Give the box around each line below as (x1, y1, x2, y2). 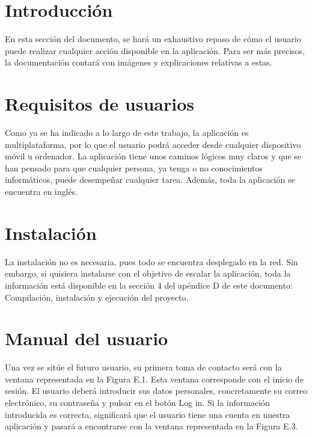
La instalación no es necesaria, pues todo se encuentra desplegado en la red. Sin (5, 255, 298, 268)
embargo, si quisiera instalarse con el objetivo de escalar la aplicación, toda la (5, 267, 291, 280)
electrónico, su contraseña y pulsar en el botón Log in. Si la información (5, 396, 270, 408)
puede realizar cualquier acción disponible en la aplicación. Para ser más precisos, (5, 44, 305, 57)
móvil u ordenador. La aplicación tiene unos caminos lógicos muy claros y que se (5, 150, 301, 162)
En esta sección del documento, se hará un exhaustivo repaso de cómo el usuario (5, 32, 301, 45)
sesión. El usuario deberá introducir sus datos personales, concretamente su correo (5, 384, 308, 397)
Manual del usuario (5, 326, 168, 351)
